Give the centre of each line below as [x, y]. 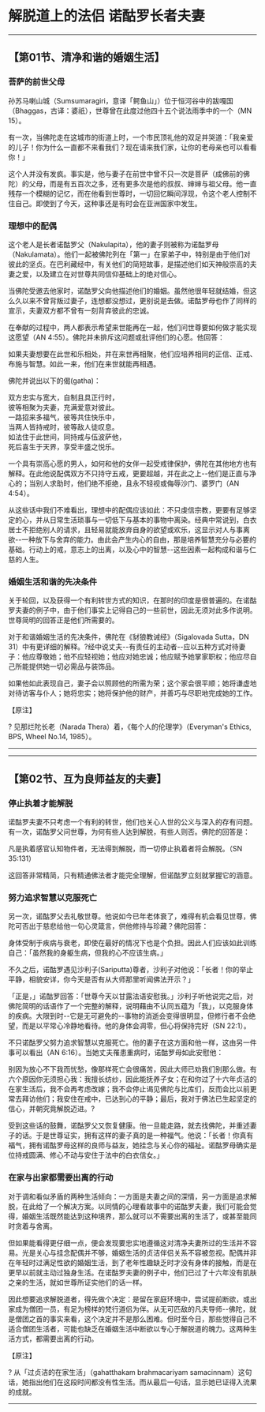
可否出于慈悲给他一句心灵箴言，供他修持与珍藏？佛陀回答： [112, 926]
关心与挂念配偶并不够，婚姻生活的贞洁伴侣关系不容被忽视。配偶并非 [146, 1252]
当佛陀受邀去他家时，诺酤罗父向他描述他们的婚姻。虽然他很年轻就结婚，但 [129, 291]
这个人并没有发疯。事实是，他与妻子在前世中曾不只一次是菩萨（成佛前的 [125, 174]
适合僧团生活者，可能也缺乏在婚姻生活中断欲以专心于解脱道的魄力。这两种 [129, 1328]
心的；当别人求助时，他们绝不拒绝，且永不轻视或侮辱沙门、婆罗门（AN [124, 483]
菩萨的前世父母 [37, 82]
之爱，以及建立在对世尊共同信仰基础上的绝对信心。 [98, 274]
